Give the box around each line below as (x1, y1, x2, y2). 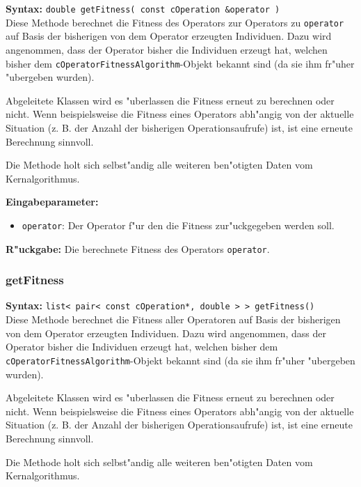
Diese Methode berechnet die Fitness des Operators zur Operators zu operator (6, 15, 344, 29)
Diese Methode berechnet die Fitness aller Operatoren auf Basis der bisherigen (6, 312, 341, 327)
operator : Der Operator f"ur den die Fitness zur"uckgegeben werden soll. (22, 217, 335, 232)
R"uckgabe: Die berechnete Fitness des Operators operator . (6, 241, 270, 256)
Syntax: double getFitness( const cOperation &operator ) (6, 1, 280, 15)
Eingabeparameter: (6, 194, 99, 209)
